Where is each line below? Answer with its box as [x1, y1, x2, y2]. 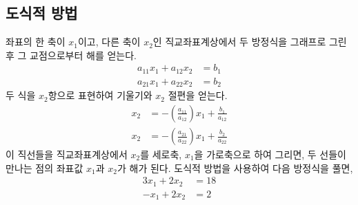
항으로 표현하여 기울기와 [48, 88, 152, 102]
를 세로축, [140, 147, 182, 162]
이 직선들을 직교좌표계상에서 [6, 147, 128, 162]
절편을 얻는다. [168, 88, 228, 102]
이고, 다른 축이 [77, 34, 141, 49]
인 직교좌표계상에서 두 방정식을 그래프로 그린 [152, 34, 347, 49]
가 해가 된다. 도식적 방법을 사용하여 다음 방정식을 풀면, [117, 160, 353, 175]
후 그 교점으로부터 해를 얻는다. [6, 47, 137, 62]
